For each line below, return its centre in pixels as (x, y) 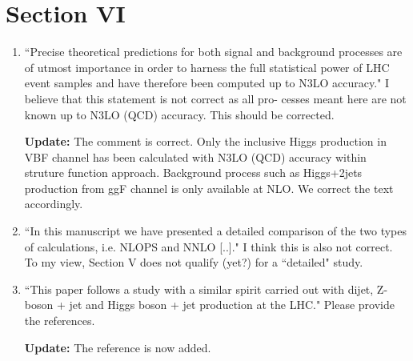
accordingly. (54, 204)
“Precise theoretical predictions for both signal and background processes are (213, 52)
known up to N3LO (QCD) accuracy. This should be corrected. (179, 114)
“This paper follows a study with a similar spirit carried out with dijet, (199, 289)
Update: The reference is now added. (118, 347)
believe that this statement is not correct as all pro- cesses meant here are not (215, 98)
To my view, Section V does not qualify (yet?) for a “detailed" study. (194, 262)
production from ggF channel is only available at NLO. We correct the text (209, 188)
